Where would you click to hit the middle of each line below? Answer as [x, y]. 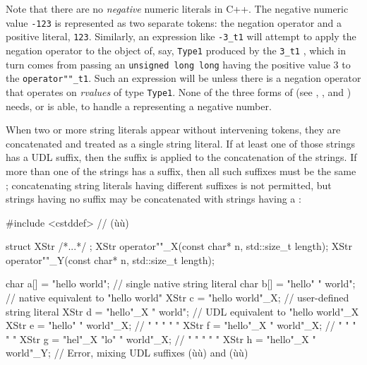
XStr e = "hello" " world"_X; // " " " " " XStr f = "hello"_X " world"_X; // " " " [181, 325]
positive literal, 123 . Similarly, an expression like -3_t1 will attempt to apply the [181, 36]
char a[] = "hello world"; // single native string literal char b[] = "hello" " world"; [181, 283]
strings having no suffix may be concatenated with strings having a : [154, 199]
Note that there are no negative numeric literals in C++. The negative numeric [177, 8]
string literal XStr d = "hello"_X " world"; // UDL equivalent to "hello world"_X [182, 311]
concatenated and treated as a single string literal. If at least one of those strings [180, 143]
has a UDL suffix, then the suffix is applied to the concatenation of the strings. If [181, 157]
